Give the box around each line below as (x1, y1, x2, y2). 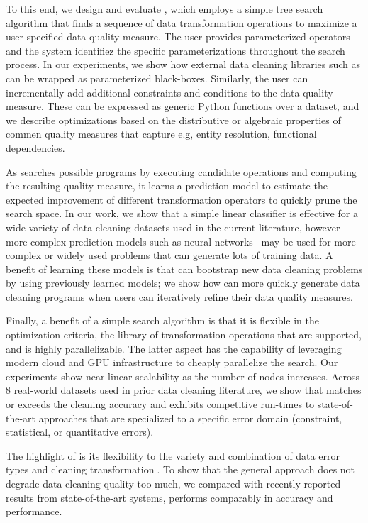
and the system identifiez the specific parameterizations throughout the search (6, 43, 345, 57)
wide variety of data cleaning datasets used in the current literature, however (6, 219, 340, 234)
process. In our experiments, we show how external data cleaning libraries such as (6, 57, 361, 72)
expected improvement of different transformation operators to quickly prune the (6, 192, 357, 207)
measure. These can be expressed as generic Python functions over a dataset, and (6, 99, 359, 114)
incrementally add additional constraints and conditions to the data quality (6, 84, 333, 99)
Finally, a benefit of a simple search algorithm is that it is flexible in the (6, 313, 319, 328)
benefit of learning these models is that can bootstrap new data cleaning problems (6, 261, 363, 276)
